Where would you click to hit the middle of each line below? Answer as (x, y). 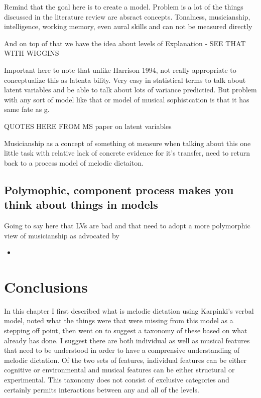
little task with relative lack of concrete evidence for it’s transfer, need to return (127, 153)
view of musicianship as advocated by (62, 235)
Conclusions (46, 286)
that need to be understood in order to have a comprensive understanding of (122, 350)
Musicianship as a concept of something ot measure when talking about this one (127, 143)
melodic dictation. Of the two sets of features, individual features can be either (125, 360)
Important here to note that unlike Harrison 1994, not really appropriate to (120, 70)
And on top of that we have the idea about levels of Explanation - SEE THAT (125, 43)
